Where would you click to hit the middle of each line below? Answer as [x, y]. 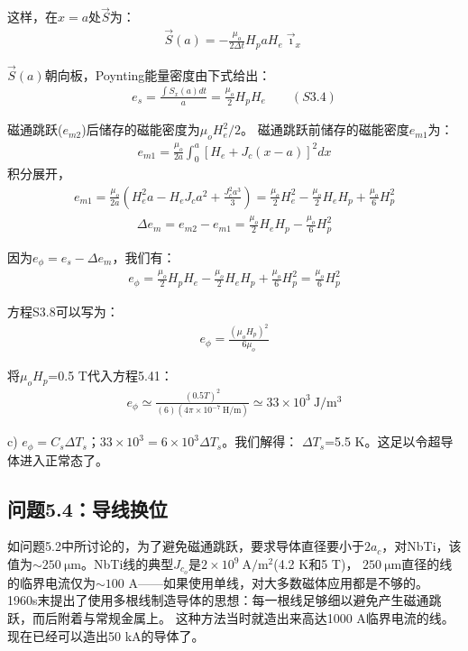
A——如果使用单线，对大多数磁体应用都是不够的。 [278, 582]
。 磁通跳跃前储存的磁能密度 [325, 129]
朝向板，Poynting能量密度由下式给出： [158, 74]
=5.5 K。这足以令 [376, 441]
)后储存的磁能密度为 [141, 129]
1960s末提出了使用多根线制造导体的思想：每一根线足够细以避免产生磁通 [218, 600]
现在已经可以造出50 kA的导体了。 [106, 635]
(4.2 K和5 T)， [316, 564]
